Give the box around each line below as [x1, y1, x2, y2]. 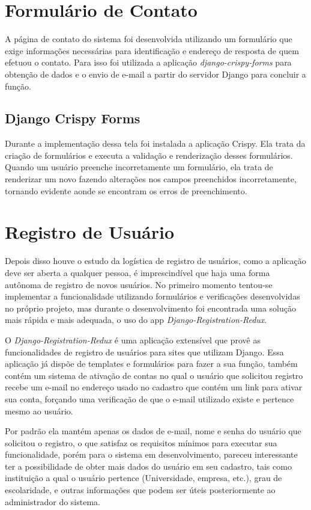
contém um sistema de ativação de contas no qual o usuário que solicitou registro [5, 369, 303, 381]
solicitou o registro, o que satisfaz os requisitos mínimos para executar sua [5, 436, 277, 449]
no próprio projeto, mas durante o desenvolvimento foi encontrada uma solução [5, 301, 296, 314]
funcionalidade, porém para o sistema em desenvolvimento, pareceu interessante [5, 448, 298, 461]
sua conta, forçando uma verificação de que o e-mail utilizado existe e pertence [5, 392, 294, 405]
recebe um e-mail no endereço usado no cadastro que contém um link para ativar [5, 381, 303, 393]
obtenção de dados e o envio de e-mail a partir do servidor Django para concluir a [5, 67, 306, 80]
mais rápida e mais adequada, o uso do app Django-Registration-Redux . [5, 313, 267, 326]
